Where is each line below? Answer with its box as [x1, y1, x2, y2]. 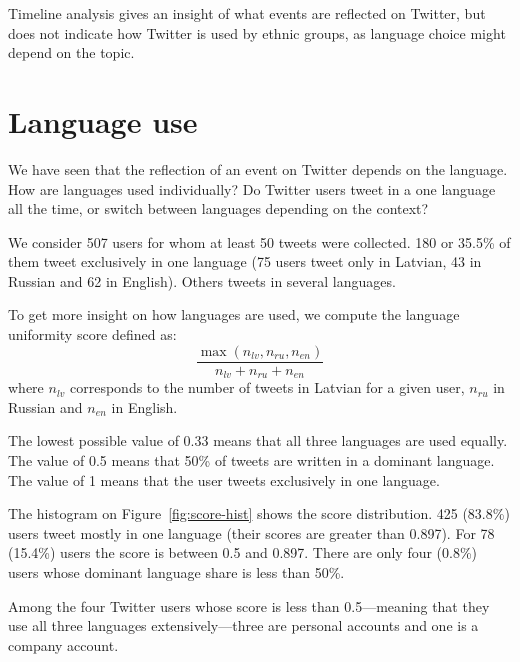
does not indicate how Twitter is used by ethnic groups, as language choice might [8, 22, 506, 43]
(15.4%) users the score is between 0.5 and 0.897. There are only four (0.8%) [8, 542, 478, 563]
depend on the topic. [8, 42, 135, 63]
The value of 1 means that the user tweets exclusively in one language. [8, 469, 440, 490]
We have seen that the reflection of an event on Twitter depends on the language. [8, 158, 508, 179]
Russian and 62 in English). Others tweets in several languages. [8, 270, 396, 291]
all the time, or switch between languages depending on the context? [8, 198, 429, 219]
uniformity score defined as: [8, 324, 177, 345]
